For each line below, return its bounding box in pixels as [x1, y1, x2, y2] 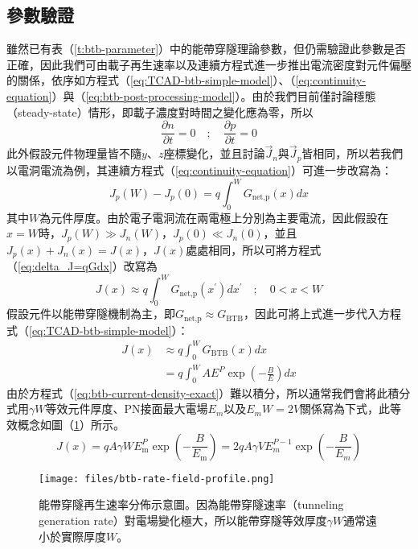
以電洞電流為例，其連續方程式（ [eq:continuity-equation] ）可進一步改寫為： [6, 161, 392, 178]
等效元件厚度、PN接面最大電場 [45, 400, 208, 417]
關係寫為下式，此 [300, 400, 391, 417]
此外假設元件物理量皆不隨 [6, 145, 141, 162]
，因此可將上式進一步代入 [243, 305, 379, 322]
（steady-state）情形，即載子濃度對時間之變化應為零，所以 [6, 103, 313, 120]
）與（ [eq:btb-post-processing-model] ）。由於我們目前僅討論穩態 [51, 87, 376, 104]
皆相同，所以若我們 [301, 145, 404, 162]
